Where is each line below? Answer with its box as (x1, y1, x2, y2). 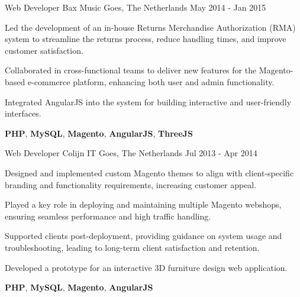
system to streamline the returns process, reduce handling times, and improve (5, 33, 286, 45)
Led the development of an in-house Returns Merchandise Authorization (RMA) (5, 21, 296, 33)
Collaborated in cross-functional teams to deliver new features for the (5, 64, 257, 76)
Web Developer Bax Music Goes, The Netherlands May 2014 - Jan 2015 (5, 1, 266, 13)
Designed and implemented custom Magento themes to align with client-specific (5, 166, 294, 179)
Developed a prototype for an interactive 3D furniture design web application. (5, 261, 288, 273)
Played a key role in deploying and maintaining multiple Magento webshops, (5, 198, 282, 211)
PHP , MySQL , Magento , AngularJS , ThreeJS (5, 127, 193, 139)
